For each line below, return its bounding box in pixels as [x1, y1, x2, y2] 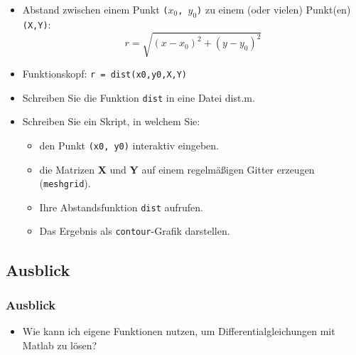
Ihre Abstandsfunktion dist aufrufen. [39, 199, 203, 214]
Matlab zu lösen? [22, 337, 97, 352]
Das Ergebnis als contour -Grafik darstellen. [39, 223, 230, 238]
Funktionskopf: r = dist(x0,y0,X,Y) [22, 66, 188, 80]
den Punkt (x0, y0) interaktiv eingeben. [39, 137, 219, 152]
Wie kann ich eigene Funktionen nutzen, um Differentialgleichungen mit [22, 324, 335, 339]
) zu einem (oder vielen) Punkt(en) [197, 2, 351, 16]
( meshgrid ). [39, 176, 91, 191]
